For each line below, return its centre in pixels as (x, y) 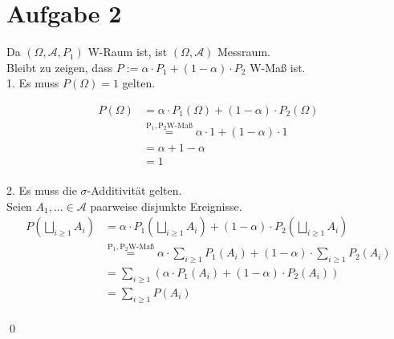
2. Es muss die (42, 190)
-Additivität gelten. (134, 190)
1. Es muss (33, 83)
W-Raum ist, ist (128, 52)
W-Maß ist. (278, 67)
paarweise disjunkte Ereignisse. (166, 206)
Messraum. (244, 52)
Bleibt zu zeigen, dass (60, 67)
